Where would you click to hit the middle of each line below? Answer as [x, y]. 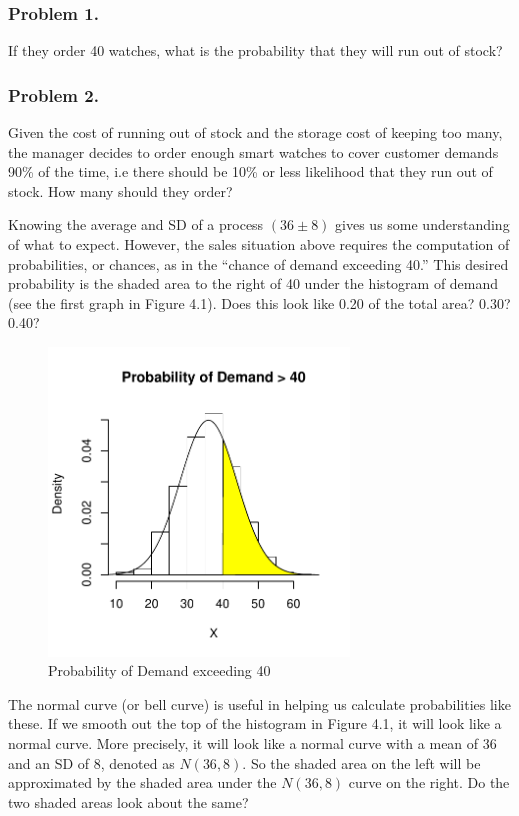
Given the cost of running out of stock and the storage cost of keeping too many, [255, 132]
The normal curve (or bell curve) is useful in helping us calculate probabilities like [259, 703]
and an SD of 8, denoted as [91, 762]
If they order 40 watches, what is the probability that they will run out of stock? [255, 50]
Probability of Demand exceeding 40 [159, 670]
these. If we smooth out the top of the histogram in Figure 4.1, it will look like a [255, 723]
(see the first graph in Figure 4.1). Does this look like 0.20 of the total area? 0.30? [259, 302]
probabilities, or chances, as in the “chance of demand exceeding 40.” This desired [258, 263]
